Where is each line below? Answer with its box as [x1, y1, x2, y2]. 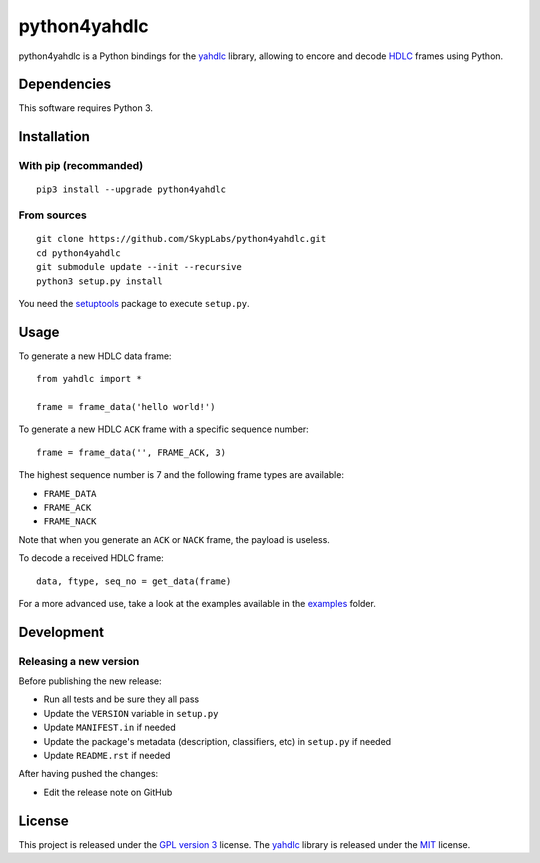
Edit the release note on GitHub [43, 786, 173, 798]
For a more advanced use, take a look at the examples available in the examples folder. [18, 597, 377, 609]
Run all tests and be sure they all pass [43, 693, 200, 705]
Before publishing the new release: [18, 675, 162, 687]
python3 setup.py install [36, 275, 164, 287]
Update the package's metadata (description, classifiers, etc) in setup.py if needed [43, 735, 392, 747]
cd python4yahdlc [36, 247, 121, 259]
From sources [18, 208, 87, 222]
